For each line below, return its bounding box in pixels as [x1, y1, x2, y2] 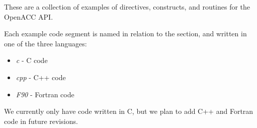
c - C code [16, 55, 48, 66]
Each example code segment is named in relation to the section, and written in [4, 28, 247, 39]
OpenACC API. [4, 11, 53, 22]
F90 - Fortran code [16, 89, 74, 99]
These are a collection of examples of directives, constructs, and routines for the [4, 2, 250, 12]
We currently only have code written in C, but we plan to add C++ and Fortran [4, 106, 253, 116]
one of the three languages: [4, 38, 87, 48]
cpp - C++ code [16, 72, 66, 82]
